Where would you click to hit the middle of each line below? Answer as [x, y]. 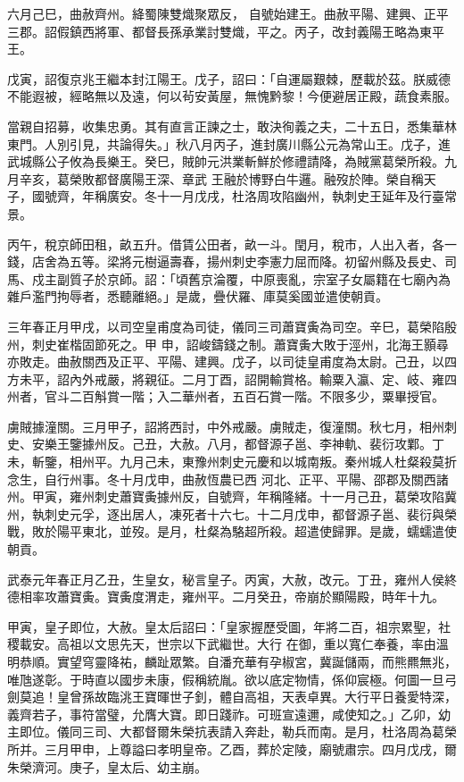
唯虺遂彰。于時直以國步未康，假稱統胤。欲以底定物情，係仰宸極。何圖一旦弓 [232, 679]
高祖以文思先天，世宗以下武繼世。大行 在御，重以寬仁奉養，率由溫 [253, 644]
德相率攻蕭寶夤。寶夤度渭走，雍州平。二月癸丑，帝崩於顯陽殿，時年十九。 [226, 597]
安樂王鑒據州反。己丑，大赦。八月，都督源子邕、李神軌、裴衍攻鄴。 [232, 444]
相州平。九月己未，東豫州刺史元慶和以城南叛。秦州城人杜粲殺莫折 [263, 462]
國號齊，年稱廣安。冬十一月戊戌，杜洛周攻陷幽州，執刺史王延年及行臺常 [244, 196]
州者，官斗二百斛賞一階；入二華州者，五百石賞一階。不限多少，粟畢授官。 [226, 396]
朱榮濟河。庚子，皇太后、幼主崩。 [107, 766]
